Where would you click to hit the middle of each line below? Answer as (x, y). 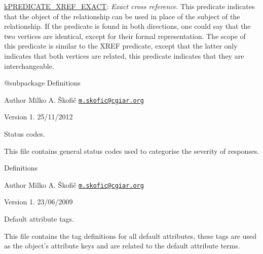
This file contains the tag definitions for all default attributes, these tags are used (130, 236)
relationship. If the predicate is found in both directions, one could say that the (127, 26)
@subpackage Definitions (42, 83)
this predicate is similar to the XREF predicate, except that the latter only (121, 46)
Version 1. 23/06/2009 (39, 202)
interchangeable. (29, 66)
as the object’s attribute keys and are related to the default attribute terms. (122, 246)
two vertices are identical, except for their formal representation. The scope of (125, 36)
